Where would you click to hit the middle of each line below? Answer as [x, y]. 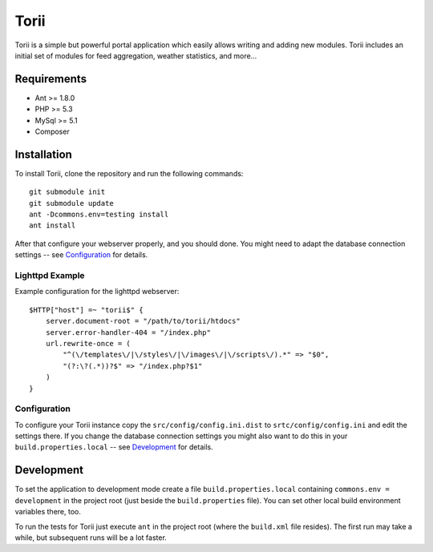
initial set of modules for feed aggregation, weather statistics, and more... [136, 55]
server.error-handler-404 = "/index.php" [128, 332]
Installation [43, 154]
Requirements [51, 79]
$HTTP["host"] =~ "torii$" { [86, 310]
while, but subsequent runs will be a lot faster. [91, 538]
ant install [53, 226]
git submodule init [67, 192]
